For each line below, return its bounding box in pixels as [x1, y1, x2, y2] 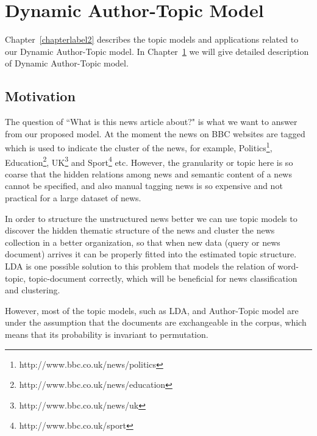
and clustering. [5, 284, 60, 296]
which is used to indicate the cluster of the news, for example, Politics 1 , [5, 140, 272, 154]
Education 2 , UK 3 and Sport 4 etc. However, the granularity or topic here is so [5, 154, 293, 168]
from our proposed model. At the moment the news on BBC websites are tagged [5, 127, 305, 140]
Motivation [5, 87, 76, 105]
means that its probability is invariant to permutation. [5, 327, 208, 340]
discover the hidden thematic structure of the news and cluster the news [5, 224, 275, 237]
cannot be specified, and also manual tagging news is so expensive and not [5, 179, 283, 192]
